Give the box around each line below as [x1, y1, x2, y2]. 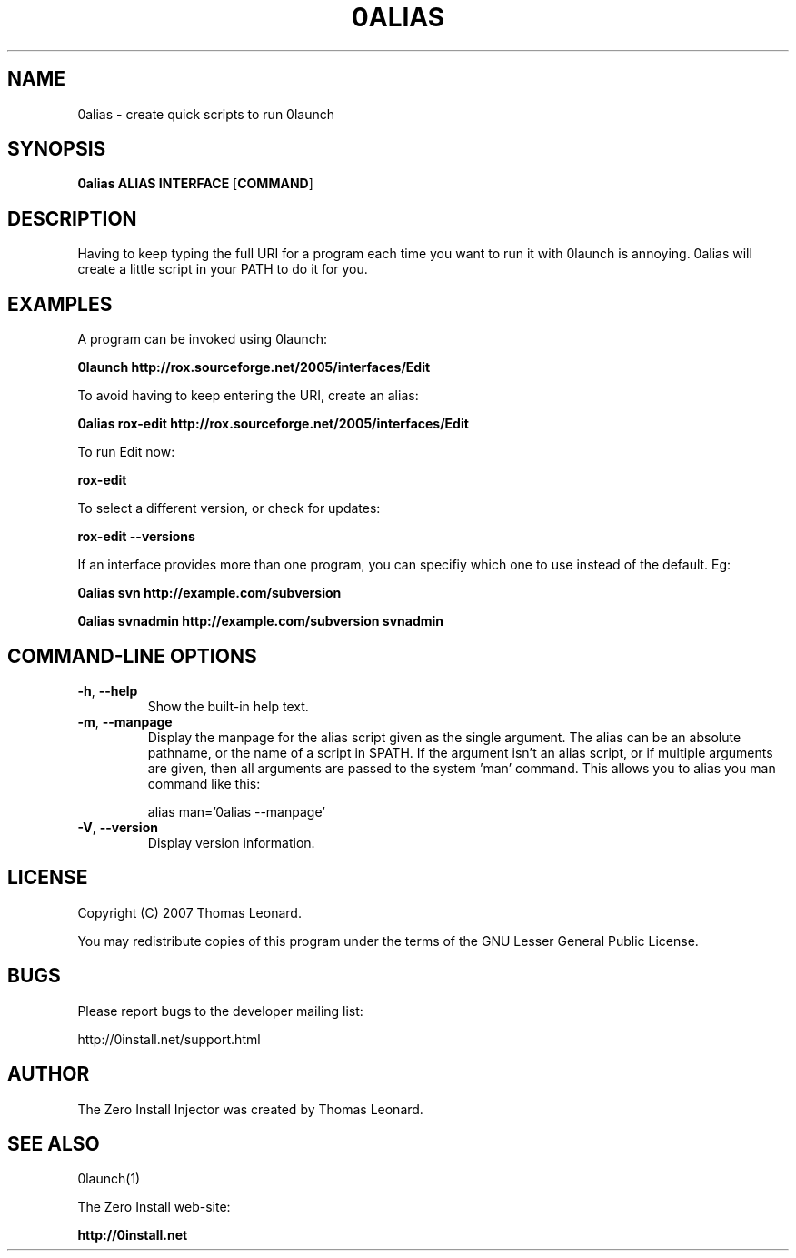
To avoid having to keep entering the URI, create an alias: [77, 387, 419, 404]
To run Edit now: [77, 444, 175, 460]
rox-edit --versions [77, 528, 195, 545]
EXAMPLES [7, 292, 113, 316]
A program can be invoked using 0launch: [77, 331, 328, 347]
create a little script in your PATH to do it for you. [77, 261, 368, 277]
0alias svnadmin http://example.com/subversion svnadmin [77, 613, 444, 629]
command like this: [147, 775, 261, 791]
